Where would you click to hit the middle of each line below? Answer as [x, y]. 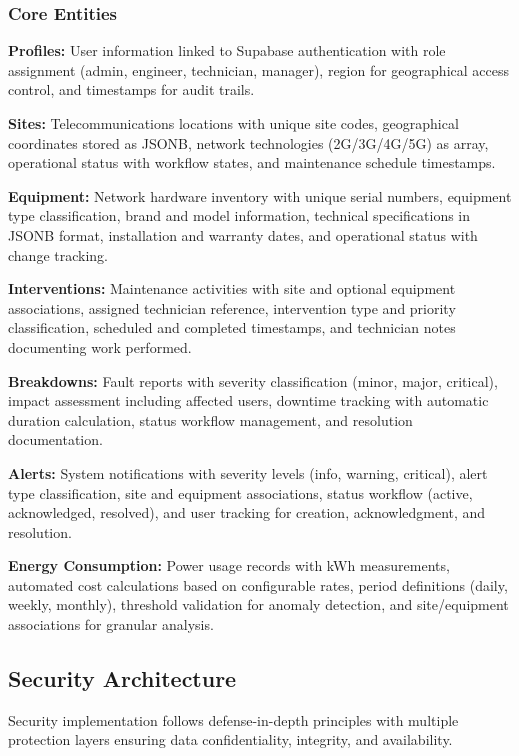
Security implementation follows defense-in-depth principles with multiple [233, 719]
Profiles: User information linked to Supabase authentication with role [227, 50]
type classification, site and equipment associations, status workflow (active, [240, 492]
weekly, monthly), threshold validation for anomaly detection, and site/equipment [258, 604]
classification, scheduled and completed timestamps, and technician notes [232, 327]
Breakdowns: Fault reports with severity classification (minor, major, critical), [253, 380]
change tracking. [58, 254]
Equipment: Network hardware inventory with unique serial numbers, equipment [260, 195]
